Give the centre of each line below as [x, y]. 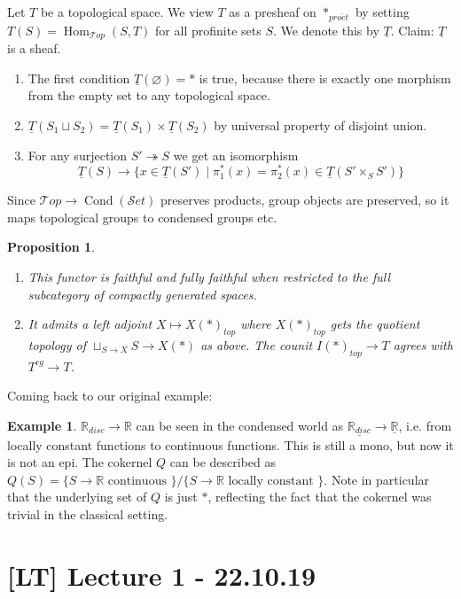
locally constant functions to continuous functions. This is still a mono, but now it [230, 444]
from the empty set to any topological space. [149, 95]
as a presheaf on [273, 12]
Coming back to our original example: [110, 396]
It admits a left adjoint [90, 324]
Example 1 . [42, 425]
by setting [382, 12]
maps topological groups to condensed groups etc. [142, 217]
